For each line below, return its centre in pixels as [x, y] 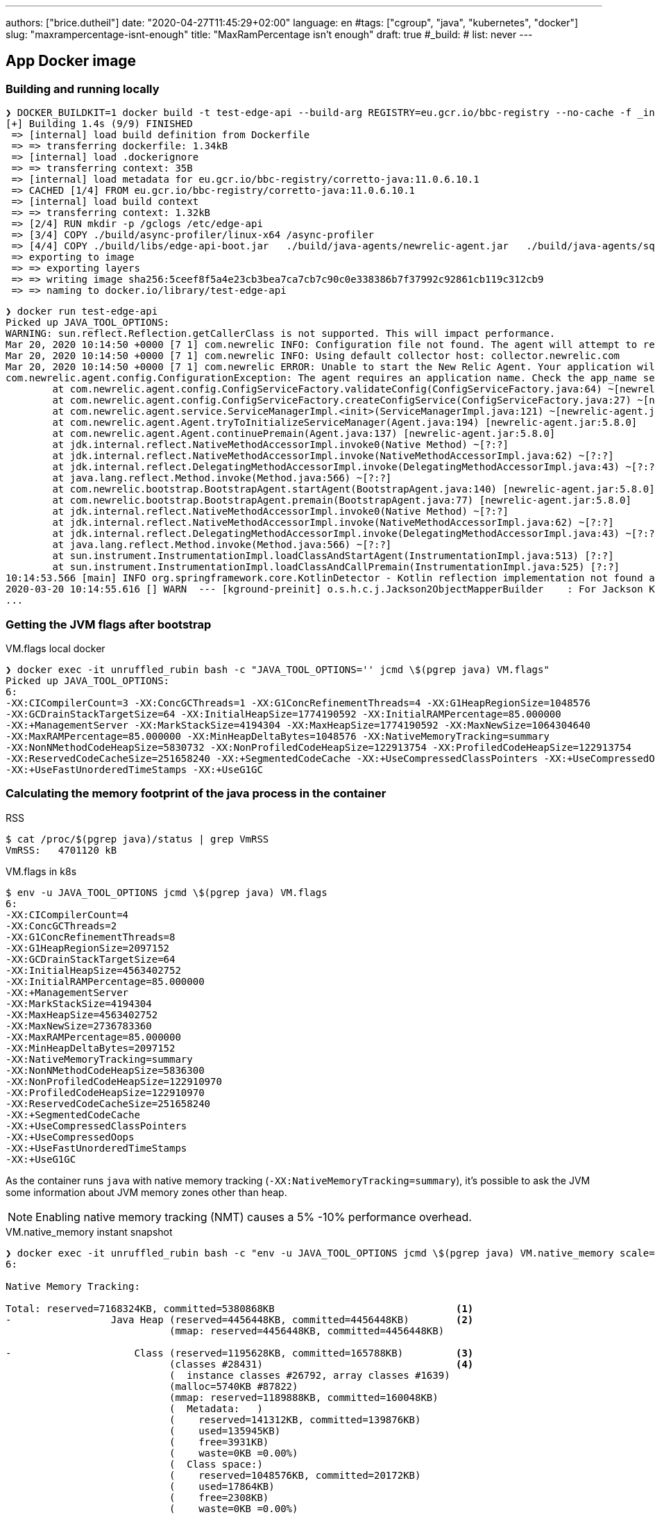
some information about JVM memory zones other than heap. [146, 1192]
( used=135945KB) [225, 1431]
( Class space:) [216, 1464]
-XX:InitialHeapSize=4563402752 [93, 970]
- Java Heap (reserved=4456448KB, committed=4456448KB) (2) [240, 1319]
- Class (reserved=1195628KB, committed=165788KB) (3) [240, 1353]
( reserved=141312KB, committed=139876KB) [295, 1419]
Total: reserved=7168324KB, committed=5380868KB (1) [240, 1308]
